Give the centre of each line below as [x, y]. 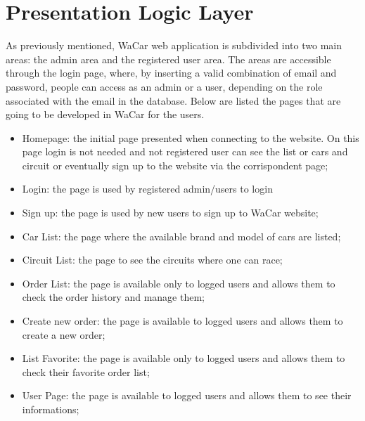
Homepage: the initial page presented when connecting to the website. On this [191, 137]
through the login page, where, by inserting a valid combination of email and [171, 73]
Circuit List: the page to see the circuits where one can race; [152, 260]
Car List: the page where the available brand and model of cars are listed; [181, 236]
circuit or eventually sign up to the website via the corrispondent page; [175, 165]
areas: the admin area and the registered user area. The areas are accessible [168, 59]
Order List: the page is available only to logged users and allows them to [179, 283]
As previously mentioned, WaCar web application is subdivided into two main [174, 45]
